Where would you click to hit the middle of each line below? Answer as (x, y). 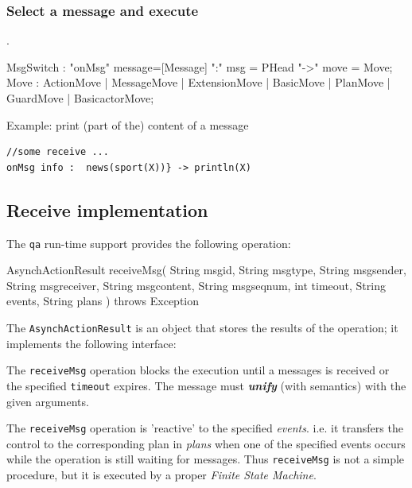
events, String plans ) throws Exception (103, 301)
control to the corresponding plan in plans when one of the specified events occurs (206, 443)
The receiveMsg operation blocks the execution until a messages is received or (198, 370)
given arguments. (48, 401)
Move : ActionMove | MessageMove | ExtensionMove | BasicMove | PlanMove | (198, 82)
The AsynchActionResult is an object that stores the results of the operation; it (202, 328)
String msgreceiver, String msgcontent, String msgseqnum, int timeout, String (196, 285)
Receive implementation (107, 209)
